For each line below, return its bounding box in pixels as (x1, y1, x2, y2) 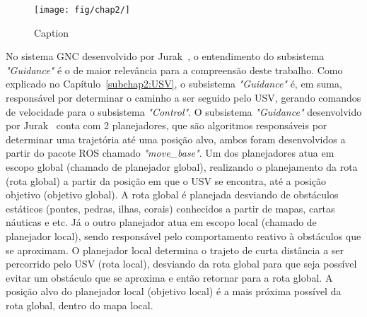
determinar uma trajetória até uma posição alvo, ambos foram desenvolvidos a (6, 131, 346, 146)
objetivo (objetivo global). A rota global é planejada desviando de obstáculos (6, 187, 339, 202)
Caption (34, 25, 69, 40)
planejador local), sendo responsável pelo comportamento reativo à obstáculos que (6, 228, 361, 243)
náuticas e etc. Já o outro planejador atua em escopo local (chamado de (6, 215, 317, 229)
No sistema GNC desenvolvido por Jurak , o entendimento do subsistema (6, 49, 325, 64)
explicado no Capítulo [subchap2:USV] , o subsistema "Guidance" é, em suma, (6, 76, 342, 91)
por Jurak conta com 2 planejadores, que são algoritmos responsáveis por (6, 118, 327, 133)
